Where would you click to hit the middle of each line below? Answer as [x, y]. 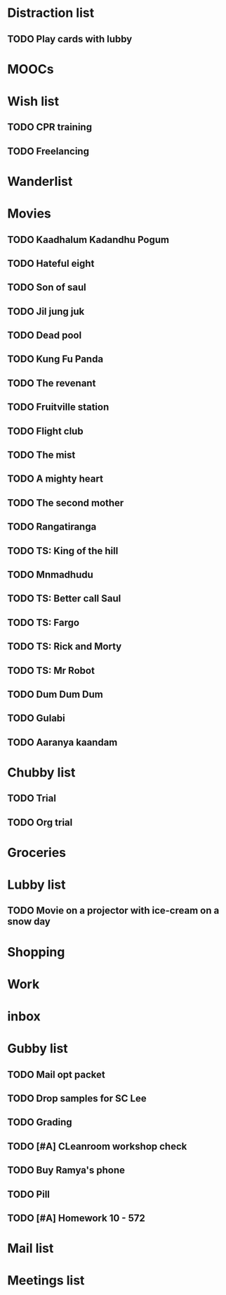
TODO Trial [32, 798]
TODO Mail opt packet [56, 1074]
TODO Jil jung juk [46, 311]
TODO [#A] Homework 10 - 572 [76, 1218]
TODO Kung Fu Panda [55, 359]
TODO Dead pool [45, 336]
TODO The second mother [66, 502]
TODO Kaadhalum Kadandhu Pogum [88, 240]
